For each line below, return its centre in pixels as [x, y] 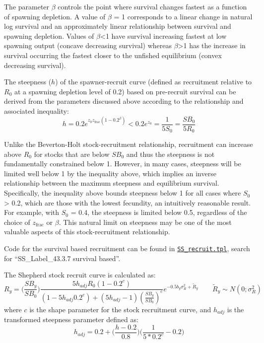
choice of [17, 222]
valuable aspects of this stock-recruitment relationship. [87, 232]
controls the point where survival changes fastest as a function [152, 6]
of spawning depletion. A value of [55, 16]
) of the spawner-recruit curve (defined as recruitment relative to [154, 82]
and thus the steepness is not [170, 154]
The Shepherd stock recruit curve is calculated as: [80, 275]
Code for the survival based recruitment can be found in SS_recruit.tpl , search [127, 248]
